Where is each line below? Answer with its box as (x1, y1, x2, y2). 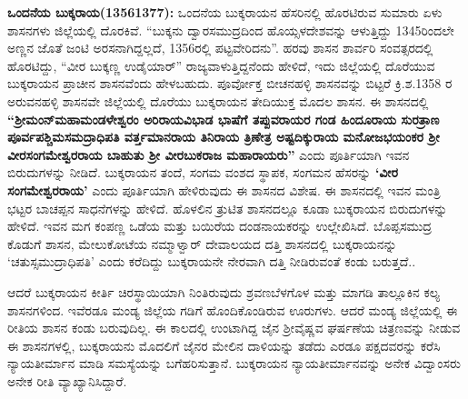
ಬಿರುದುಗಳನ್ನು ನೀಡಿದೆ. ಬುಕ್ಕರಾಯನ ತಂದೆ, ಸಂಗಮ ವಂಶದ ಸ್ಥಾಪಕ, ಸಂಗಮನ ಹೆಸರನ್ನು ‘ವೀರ (7, 163, 398, 182)
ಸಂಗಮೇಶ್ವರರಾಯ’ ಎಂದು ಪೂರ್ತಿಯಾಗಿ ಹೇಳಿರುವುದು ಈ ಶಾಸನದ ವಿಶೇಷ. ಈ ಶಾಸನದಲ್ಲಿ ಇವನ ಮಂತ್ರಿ (7, 180, 441, 199)
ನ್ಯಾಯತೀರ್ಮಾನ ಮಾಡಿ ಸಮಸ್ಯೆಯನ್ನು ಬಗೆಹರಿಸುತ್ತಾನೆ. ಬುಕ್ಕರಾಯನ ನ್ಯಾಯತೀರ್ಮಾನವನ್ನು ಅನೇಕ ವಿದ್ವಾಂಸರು (7, 354, 461, 373)
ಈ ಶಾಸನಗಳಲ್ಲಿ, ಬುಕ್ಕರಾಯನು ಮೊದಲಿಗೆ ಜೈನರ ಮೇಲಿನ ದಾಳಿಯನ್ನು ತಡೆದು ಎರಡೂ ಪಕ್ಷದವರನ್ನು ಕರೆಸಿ (7, 335, 441, 354)
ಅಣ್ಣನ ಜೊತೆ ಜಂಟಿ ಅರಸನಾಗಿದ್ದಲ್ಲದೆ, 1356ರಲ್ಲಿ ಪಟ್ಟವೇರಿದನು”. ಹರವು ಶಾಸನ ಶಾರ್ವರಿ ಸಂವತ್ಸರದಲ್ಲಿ (7, 38, 433, 57)
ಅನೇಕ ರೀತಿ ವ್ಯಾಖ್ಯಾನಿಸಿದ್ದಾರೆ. (7, 371, 127, 390)
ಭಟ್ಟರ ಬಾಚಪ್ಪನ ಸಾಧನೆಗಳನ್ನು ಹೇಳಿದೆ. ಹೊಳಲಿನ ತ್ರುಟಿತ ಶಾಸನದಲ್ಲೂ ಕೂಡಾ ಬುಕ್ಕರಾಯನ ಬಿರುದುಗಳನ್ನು (7, 198, 448, 217)
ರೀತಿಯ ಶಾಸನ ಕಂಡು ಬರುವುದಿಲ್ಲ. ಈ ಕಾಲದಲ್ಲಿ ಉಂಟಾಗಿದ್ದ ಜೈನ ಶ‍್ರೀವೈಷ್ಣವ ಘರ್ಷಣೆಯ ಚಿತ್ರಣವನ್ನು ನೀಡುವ (7, 318, 461, 337)
